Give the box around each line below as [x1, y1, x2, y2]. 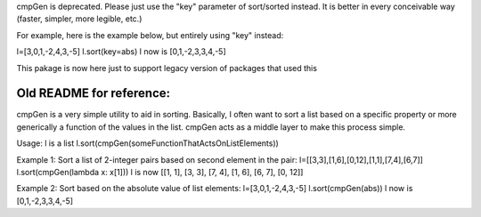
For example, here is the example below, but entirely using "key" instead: [16, 29, 284, 40]
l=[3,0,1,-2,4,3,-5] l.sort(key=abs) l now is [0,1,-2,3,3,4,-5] [16, 46, 226, 57]
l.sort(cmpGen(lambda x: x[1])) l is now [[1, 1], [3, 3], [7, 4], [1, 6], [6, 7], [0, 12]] [16, 167, 304, 178]
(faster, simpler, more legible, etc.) [16, 13, 143, 24]
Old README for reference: [16, 85, 171, 101]
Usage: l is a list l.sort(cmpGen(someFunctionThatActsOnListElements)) [16, 138, 280, 149]
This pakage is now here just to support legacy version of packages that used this [16, 62, 318, 73]
